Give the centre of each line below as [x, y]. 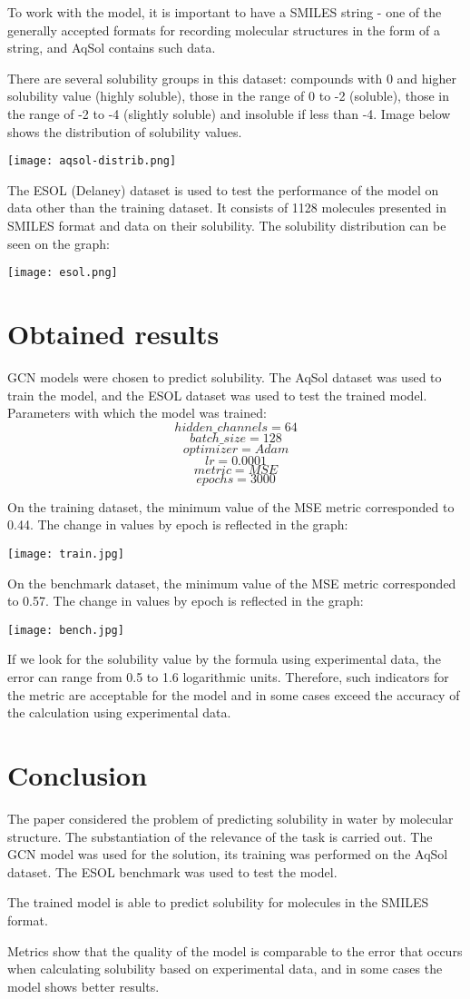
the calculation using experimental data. [119, 712]
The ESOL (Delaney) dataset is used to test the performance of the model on [223, 189]
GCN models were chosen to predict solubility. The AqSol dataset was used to [225, 376]
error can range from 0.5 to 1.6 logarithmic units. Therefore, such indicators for [228, 677]
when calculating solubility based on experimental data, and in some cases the [225, 969]
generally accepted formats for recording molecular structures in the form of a [224, 30]
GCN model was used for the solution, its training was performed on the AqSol [228, 854]
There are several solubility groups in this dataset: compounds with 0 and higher [232, 78]
